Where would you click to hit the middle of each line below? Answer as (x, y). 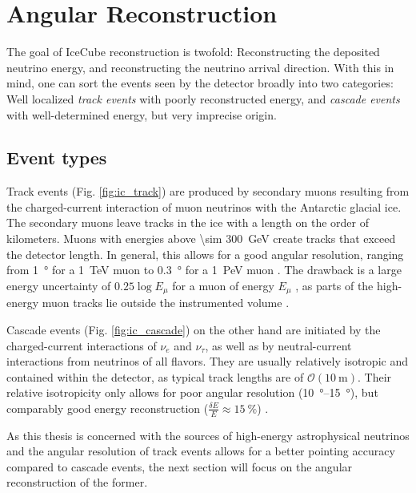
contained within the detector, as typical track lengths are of (155, 376)
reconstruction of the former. (77, 482)
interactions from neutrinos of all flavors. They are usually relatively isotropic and (207, 361)
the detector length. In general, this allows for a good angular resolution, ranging (205, 254)
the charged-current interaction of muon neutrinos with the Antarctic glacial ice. (204, 206)
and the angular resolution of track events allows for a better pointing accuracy (201, 451)
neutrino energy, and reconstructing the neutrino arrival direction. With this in (200, 67)
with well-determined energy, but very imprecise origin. (142, 114)
